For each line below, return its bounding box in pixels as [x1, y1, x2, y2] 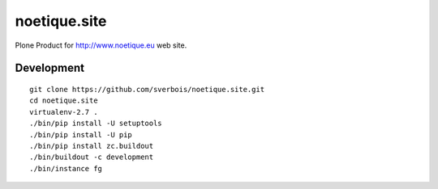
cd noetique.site [29, 96, 98, 105]
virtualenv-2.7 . [29, 107, 98, 116]
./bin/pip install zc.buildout [29, 141, 154, 150]
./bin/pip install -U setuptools [29, 119, 162, 128]
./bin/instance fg [29, 164, 103, 173]
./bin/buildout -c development [29, 153, 154, 162]
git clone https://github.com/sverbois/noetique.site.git [29, 85, 265, 94]
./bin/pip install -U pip [29, 130, 133, 139]
